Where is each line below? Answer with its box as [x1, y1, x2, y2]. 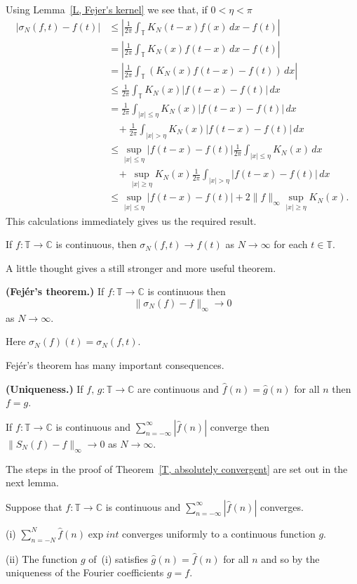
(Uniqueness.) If [6, 381, 83, 396]
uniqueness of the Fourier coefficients [6, 565, 164, 580]
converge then [210, 419, 270, 434]
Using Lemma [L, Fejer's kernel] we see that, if [6, 2, 208, 16]
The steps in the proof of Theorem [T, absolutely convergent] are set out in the [6, 461, 348, 476]
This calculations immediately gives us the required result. [6, 213, 257, 228]
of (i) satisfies [88, 551, 148, 566]
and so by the [261, 551, 320, 566]
